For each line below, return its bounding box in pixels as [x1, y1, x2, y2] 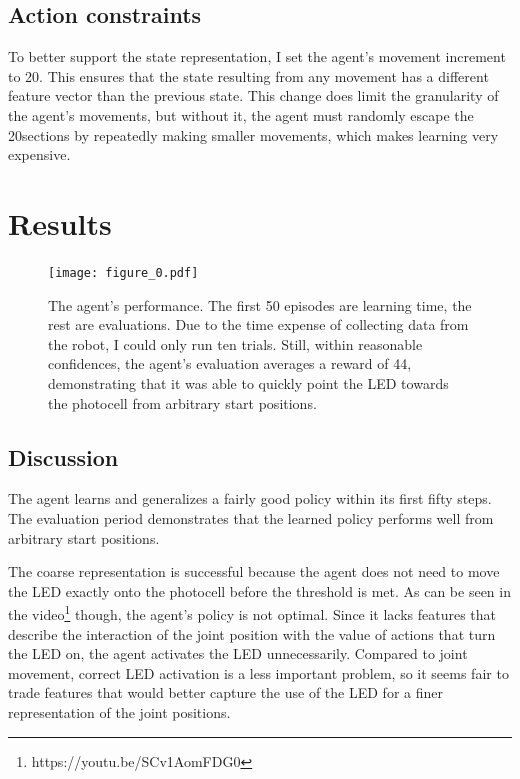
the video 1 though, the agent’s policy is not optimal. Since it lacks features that [8, 601, 497, 624]
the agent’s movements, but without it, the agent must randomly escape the [8, 104, 474, 125]
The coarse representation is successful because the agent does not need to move [8, 561, 500, 582]
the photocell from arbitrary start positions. [48, 392, 317, 413]
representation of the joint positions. [8, 701, 231, 722]
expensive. [8, 144, 71, 165]
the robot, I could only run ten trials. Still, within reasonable [48, 333, 423, 354]
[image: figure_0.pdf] [48, 265, 199, 280]
